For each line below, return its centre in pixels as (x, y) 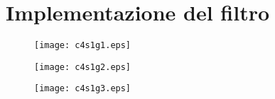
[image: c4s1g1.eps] (83, 46)
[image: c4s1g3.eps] (83, 89)
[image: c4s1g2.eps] (83, 67)
